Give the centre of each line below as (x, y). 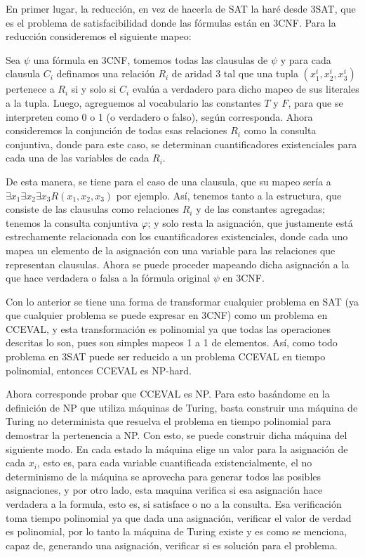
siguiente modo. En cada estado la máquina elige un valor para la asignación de (177, 448)
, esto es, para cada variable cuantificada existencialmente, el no (174, 463)
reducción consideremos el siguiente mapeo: (99, 36)
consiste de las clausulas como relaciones (93, 209)
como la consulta (280, 130)
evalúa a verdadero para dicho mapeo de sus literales (246, 89)
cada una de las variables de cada (78, 158)
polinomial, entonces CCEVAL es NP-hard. (99, 370)
